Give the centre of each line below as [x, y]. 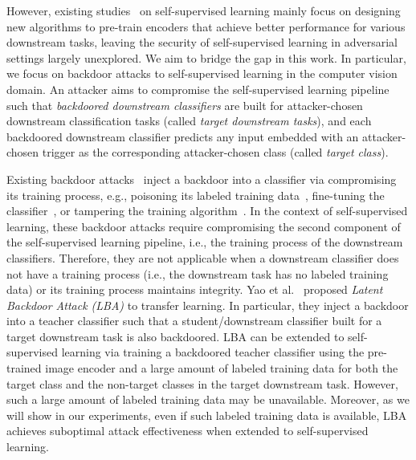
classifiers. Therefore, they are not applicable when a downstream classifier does [203, 257]
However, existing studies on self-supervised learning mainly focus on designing [204, 10]
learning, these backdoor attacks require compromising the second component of [204, 226]
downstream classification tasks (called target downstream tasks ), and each [189, 121]
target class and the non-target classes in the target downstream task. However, [202, 383]
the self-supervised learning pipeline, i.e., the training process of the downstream [205, 242]
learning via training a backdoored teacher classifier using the [213, 352]
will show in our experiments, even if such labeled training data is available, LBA [207, 415]
